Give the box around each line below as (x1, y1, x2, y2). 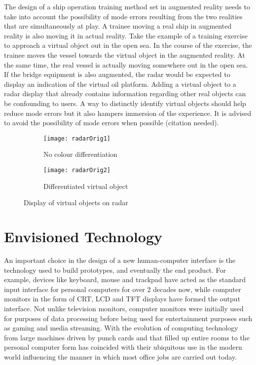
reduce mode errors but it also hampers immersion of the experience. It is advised (4, 108, 252, 118)
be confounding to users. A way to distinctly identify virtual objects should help (4, 98, 246, 108)
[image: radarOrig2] (43, 166, 111, 174)
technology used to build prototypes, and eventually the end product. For (4, 264, 226, 275)
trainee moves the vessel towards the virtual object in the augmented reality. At (4, 49, 245, 60)
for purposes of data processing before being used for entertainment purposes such (4, 313, 253, 323)
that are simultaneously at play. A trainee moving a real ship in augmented (4, 21, 232, 31)
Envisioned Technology (4, 226, 162, 246)
